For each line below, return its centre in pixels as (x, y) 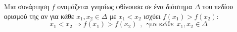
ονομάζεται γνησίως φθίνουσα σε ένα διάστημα (125, 6)
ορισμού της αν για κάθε (39, 16)
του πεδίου (218, 6)
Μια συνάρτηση (27, 6)
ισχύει (152, 16)
